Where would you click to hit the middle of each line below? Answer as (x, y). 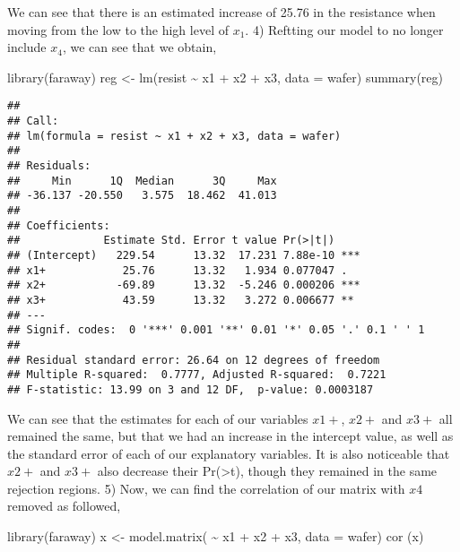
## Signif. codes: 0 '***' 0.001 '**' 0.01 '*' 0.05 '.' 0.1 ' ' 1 (216, 330)
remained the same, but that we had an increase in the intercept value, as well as (230, 436)
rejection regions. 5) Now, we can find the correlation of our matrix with (206, 488)
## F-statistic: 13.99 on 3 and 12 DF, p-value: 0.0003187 (191, 389)
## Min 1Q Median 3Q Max (142, 181)
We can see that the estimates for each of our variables (158, 418)
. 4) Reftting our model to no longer (344, 29)
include (27, 47)
